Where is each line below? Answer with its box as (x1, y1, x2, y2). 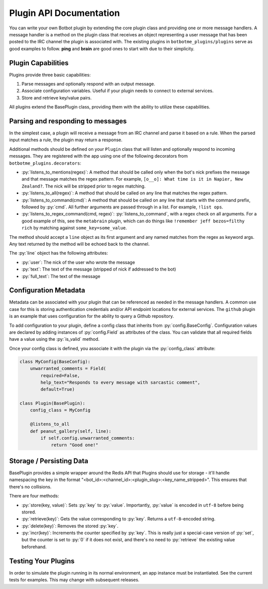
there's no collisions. (9, 484, 52, 490)
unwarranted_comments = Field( (30, 366, 106, 372)
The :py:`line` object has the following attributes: (9, 250, 108, 256)
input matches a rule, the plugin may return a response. (9, 137, 123, 143)
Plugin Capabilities (9, 59, 69, 67)
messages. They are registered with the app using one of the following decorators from (9, 153, 188, 159)
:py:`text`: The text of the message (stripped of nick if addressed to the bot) (21, 266, 176, 272)
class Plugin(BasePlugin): (19, 400, 85, 406)
